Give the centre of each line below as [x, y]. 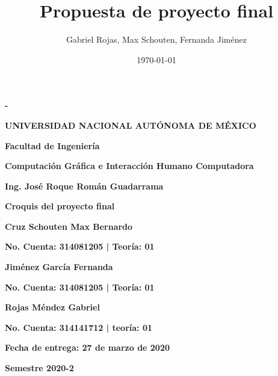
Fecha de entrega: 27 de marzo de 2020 [88, 347]
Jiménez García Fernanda [59, 267]
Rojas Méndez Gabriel [52, 307]
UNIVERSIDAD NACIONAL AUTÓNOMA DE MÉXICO [131, 125]
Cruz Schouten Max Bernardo [69, 226]
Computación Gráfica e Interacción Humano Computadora [129, 166]
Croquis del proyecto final [60, 206]
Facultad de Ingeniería [52, 145]
